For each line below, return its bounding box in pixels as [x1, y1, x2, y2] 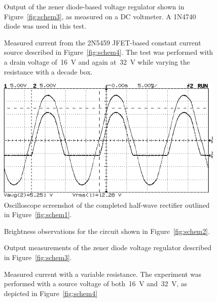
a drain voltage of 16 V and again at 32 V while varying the [4, 56, 190, 67]
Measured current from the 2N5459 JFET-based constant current [4, 37, 201, 47]
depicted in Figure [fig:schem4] [4, 288, 98, 298]
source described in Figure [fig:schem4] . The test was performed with [4, 47, 213, 57]
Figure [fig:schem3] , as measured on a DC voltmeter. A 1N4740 [4, 11, 196, 21]
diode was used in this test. [4, 21, 86, 31]
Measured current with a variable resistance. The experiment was [4, 268, 201, 279]
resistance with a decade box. [4, 66, 93, 76]
